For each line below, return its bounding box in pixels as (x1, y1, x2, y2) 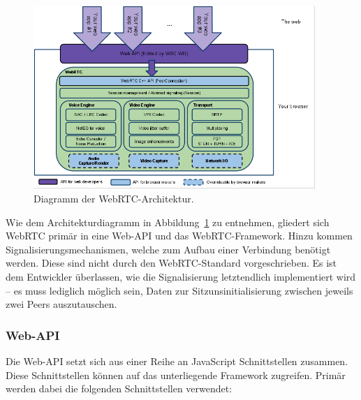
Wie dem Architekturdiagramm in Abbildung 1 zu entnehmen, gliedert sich (6, 214, 330, 229)
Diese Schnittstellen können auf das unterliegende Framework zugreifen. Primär (6, 367, 346, 382)
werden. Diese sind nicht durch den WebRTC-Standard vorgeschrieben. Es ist (6, 255, 337, 270)
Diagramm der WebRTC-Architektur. (34, 191, 194, 205)
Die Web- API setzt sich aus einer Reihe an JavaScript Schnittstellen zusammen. (6, 353, 348, 368)
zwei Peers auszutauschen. (6, 297, 117, 311)
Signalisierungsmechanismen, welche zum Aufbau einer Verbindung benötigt (6, 242, 331, 256)
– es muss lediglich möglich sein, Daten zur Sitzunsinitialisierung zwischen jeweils (6, 283, 353, 297)
